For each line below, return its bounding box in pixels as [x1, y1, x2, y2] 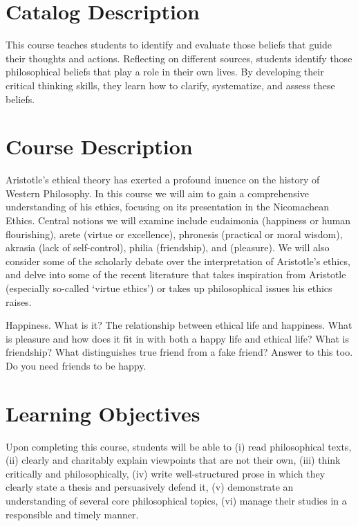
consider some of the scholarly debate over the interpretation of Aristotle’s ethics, [6, 253, 350, 268]
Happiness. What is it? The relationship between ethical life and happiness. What [6, 318, 352, 332]
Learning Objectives [6, 399, 200, 427]
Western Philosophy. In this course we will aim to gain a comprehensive [6, 185, 309, 200]
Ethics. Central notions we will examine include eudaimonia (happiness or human [6, 213, 351, 227]
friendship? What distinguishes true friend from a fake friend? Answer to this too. [6, 345, 353, 359]
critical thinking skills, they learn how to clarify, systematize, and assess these [6, 78, 335, 92]
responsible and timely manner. [6, 507, 139, 521]
